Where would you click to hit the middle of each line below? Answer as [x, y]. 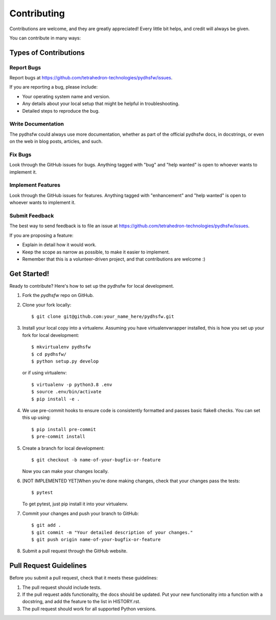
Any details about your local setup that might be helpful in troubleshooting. [101, 104]
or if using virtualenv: [44, 373]
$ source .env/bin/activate [66, 392]
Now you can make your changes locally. [65, 472]
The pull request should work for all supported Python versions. [89, 609]
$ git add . [46, 525]
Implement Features [35, 185]
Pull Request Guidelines [48, 566]
